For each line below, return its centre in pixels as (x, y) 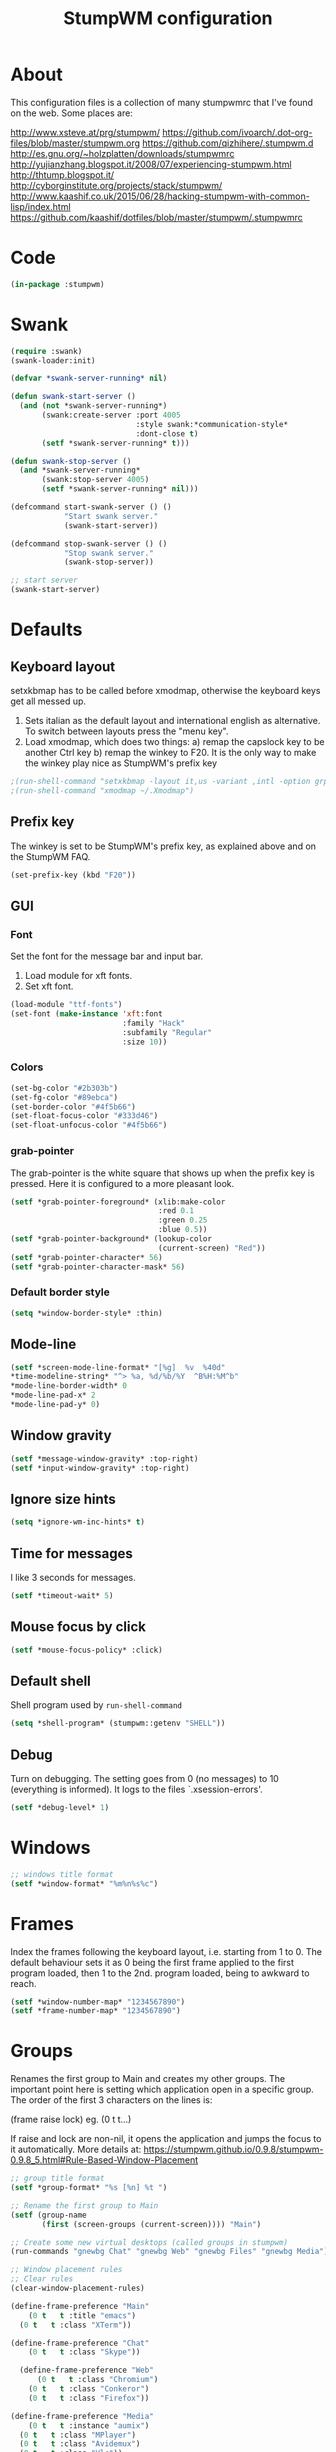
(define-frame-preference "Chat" (80, 2343)
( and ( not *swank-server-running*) (93, 406)
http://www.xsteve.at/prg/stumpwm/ (85, 132)
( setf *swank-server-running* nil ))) (120, 489)
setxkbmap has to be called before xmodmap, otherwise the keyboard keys (165, 691)
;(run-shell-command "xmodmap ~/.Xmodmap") (102, 790)
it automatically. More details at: (76, 2149)
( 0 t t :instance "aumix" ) (89, 2425)
